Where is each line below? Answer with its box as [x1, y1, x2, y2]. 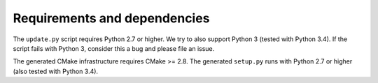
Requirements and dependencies [13, 10, 210, 26]
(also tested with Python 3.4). [13, 67, 98, 75]
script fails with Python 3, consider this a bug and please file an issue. [13, 44, 215, 52]
